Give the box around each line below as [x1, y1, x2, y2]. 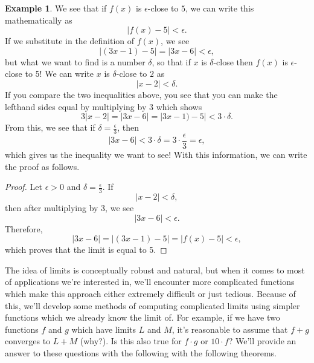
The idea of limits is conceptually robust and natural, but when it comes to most [5, 263, 305, 276]
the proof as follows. [5, 160, 80, 172]
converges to [5, 335, 51, 347]
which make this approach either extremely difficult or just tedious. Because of [5, 287, 296, 300]
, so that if [152, 55, 191, 68]
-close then [213, 55, 253, 68]
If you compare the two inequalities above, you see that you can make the [5, 88, 278, 100]
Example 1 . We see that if [5, 2, 107, 14]
